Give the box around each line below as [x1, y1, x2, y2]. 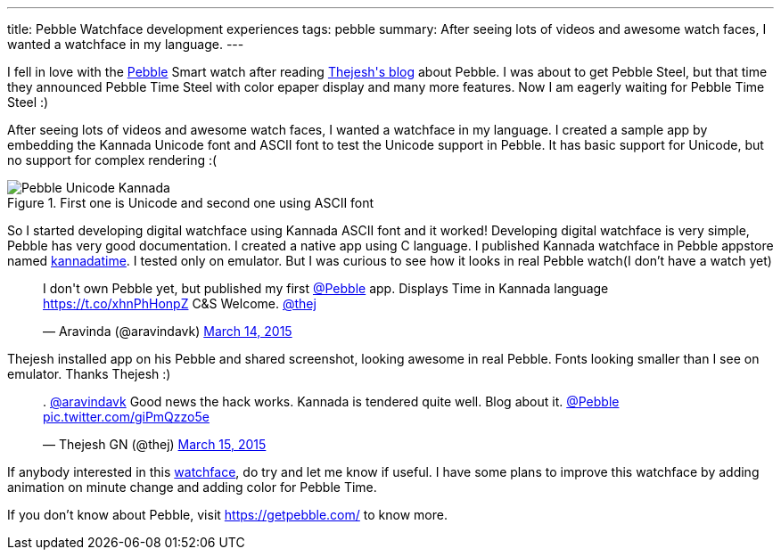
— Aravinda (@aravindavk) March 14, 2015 [43, 324, 292, 339]
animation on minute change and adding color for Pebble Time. [7, 479, 377, 495]
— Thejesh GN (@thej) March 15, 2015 [43, 437, 267, 452]
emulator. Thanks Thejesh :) [7, 366, 171, 381]
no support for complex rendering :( [7, 152, 218, 168]
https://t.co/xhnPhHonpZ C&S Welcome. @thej [43, 296, 317, 311]
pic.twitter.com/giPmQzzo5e [43, 409, 210, 424]
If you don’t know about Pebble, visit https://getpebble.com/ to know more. [7, 507, 448, 522]
